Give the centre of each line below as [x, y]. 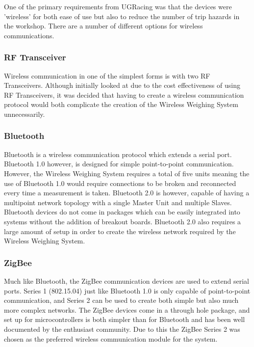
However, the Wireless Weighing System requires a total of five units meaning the [127, 173]
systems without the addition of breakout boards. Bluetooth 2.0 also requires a [123, 221]
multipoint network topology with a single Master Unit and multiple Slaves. [118, 202]
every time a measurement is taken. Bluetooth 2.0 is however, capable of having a [127, 193]
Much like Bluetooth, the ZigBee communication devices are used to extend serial [127, 280]
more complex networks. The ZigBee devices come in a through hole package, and [127, 309]
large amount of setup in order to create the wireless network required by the [120, 231]
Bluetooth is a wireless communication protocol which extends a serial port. [118, 154]
